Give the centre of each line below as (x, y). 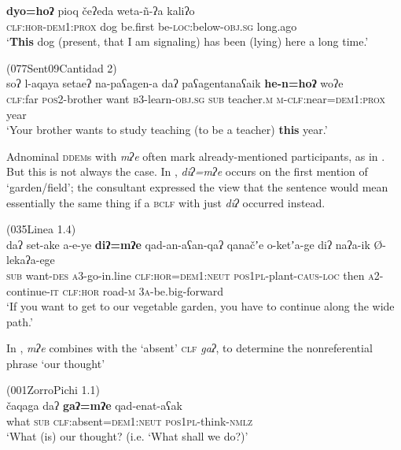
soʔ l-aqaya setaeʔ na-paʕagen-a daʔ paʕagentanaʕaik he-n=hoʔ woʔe (175, 83)
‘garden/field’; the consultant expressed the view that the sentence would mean (197, 186)
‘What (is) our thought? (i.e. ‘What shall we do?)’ (127, 436)
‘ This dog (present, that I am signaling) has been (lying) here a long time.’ (188, 41)
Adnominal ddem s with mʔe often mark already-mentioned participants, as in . (196, 156)
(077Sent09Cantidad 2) (62, 67)
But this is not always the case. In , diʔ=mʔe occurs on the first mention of (187, 171)
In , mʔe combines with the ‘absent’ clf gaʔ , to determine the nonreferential (189, 348)
